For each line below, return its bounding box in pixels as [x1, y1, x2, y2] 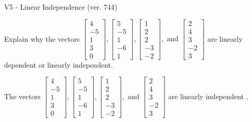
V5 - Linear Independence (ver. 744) [4, 2, 118, 12]
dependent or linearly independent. [4, 59, 113, 70]
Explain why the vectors [4, 33, 80, 44]
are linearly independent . [168, 90, 248, 101]
